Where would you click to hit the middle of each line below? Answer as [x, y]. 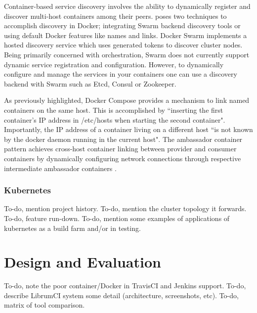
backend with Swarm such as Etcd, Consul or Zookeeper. [90, 83]
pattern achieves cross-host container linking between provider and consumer [120, 149]
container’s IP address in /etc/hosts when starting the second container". [115, 119]
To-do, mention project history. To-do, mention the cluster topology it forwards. [125, 208]
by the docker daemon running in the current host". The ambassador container [123, 139]
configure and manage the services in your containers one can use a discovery [121, 74]
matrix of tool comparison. [44, 305]
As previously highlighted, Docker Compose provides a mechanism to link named [127, 100]
